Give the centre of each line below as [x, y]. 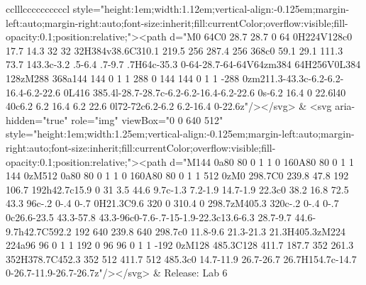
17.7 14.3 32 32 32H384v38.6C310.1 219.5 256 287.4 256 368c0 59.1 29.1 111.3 [174, 50]
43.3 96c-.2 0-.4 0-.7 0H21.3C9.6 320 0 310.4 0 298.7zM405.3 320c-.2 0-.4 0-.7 [172, 203]
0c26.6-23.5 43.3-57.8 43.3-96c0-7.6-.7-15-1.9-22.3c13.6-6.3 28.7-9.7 [149, 217]
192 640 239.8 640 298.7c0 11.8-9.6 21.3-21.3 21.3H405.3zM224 [210, 231]
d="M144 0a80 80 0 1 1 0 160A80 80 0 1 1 [262, 161]
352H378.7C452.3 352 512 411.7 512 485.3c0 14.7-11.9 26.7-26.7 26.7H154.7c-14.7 [181, 258]
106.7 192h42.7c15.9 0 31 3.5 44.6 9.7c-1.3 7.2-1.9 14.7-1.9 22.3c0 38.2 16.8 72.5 [177, 189]
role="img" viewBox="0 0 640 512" [147, 119]
